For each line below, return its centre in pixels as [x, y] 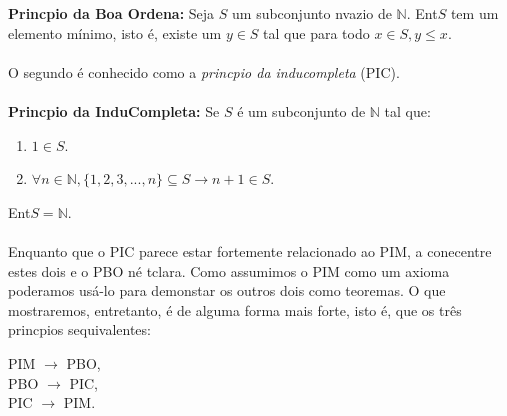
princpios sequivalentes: [79, 329]
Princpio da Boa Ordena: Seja [111, 13]
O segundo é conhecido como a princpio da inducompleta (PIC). [204, 71]
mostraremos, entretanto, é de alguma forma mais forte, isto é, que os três [235, 309]
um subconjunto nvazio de [312, 13]
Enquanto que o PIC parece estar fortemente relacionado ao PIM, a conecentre [250, 250]
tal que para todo [316, 32]
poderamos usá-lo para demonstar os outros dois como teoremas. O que [227, 290]
